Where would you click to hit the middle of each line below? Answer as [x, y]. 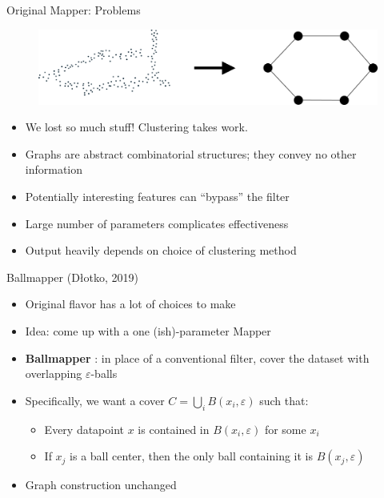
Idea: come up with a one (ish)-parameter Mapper [148, 330]
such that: [284, 400]
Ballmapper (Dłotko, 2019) [72, 277]
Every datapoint [84, 429]
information [54, 169]
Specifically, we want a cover [95, 400]
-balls [104, 373]
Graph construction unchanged [101, 485]
